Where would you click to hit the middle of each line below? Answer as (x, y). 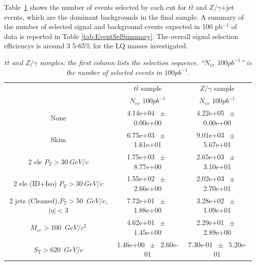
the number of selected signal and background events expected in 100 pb (113, 26)
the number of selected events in (114, 72)
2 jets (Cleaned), (34, 200)
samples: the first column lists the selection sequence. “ (122, 62)
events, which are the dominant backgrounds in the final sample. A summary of (124, 17)
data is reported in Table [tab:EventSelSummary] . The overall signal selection (121, 36)
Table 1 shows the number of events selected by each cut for (95, 7)
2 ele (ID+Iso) (35, 183)
